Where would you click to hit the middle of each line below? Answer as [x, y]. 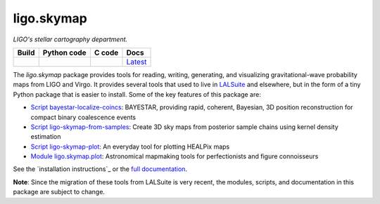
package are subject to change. [59, 192]
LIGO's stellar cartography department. [70, 39]
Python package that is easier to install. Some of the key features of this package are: [137, 94]
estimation [46, 137]
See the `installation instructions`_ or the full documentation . [100, 169]
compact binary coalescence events [83, 117]
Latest [137, 62]
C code [106, 53]
